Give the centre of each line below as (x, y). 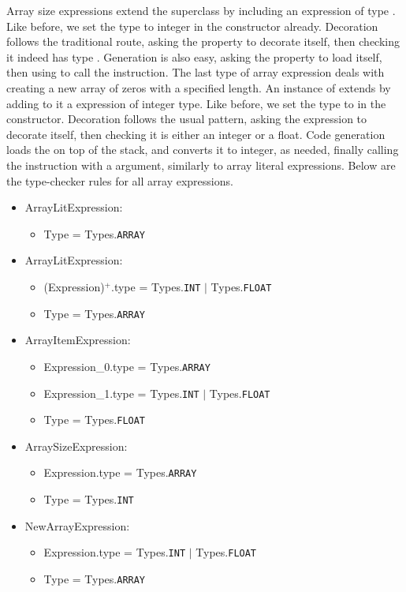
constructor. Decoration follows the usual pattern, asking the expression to (187, 119)
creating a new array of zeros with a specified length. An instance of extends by (199, 87)
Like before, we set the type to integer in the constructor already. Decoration (192, 26)
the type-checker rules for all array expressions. (120, 180)
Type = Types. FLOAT (95, 420)
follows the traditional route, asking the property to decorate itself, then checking (203, 41)
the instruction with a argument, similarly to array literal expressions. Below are (201, 165)
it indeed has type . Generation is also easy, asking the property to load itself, (194, 56)
